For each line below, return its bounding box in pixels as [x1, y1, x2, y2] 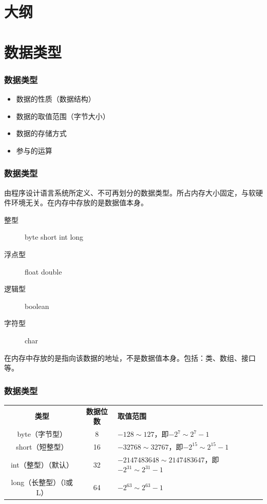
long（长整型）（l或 [11, 477, 73, 488]
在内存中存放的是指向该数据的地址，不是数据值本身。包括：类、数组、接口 [4, 352, 256, 363]
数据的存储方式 [16, 128, 67, 139]
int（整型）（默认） [10, 459, 73, 470]
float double [25, 266, 62, 277]
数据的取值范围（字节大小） [16, 110, 110, 121]
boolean [25, 300, 49, 311]
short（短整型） [16, 441, 68, 452]
